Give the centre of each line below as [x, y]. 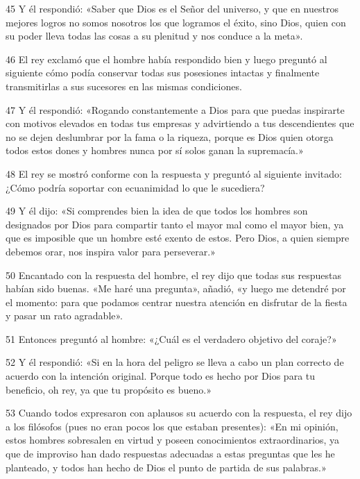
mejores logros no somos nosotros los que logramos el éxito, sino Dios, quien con [176, 22]
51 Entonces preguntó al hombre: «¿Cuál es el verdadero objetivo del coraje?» [171, 338]
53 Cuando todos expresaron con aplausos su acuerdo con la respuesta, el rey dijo [179, 413]
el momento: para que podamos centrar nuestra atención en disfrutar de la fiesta [177, 302]
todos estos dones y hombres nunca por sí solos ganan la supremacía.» [155, 150]
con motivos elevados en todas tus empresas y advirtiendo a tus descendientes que [180, 123]
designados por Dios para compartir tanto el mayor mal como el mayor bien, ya [175, 224]
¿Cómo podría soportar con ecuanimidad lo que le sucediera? [135, 187]
